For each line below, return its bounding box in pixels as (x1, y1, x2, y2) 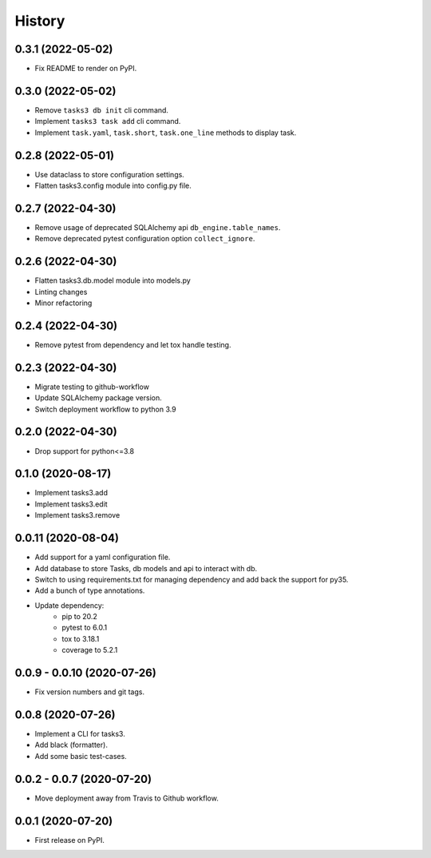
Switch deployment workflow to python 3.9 (34, 404, 176, 414)
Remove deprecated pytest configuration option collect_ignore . (34, 234, 255, 244)
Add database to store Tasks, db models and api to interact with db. (34, 563, 258, 573)
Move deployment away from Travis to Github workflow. (34, 793, 219, 803)
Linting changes (34, 287, 88, 296)
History (14, 12, 65, 30)
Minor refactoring (34, 298, 93, 308)
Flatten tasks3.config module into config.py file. (34, 181, 192, 191)
